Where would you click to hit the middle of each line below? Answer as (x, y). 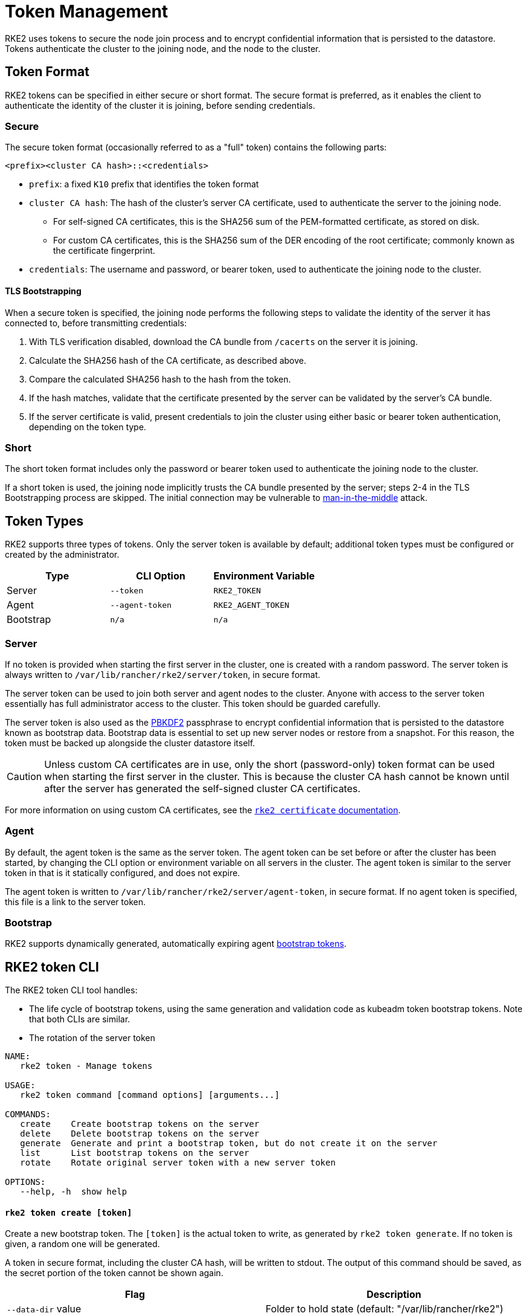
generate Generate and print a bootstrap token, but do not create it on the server (229, 1143)
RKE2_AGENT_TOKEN (251, 605)
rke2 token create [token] (69, 1212)
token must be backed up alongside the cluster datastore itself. (130, 743)
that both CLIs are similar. (80, 1019)
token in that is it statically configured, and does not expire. (123, 872)
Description (394, 1295)
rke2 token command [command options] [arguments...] (150, 1095)
